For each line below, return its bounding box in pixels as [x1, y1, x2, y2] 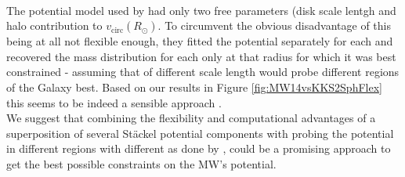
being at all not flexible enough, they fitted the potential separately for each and [6, 33, 393, 49]
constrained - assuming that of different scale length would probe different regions [6, 63, 400, 80]
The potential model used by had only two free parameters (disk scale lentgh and [6, 2, 396, 18]
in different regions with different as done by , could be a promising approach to [6, 140, 391, 157]
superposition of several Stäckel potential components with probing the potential [6, 125, 394, 141]
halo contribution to [6, 17, 103, 34]
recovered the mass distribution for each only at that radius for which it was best [6, 48, 396, 64]
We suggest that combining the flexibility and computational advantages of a [6, 110, 376, 126]
